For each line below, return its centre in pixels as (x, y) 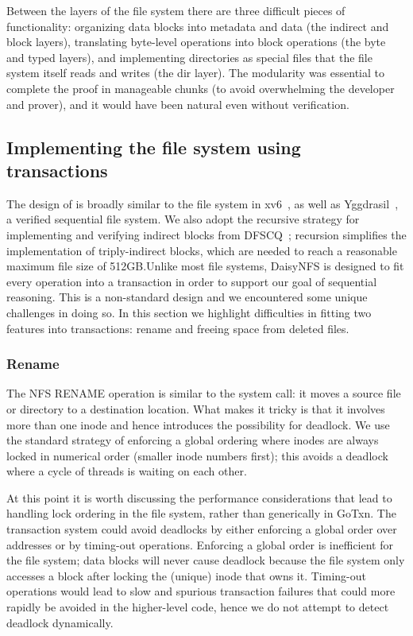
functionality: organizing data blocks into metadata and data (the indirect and (198, 26)
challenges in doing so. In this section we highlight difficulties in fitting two (189, 312)
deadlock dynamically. (60, 622)
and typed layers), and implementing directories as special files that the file (189, 57)
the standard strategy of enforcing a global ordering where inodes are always (193, 440)
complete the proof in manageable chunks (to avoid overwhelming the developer (201, 88)
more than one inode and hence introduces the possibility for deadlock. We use (198, 424)
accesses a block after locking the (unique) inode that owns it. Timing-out (186, 575)
